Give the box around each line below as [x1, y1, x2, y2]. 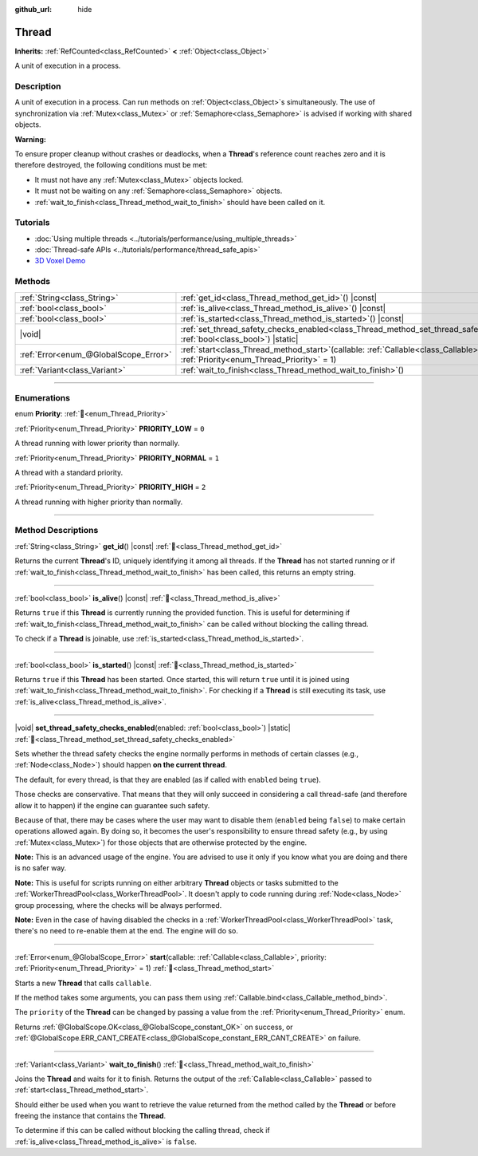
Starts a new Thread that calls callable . [14, 978, 151, 988]
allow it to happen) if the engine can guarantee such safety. [14, 800, 210, 810]
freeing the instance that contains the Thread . [14, 1111, 167, 1121]
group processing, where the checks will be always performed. [14, 900, 222, 909]
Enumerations [14, 393, 71, 403]
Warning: [14, 134, 47, 144]
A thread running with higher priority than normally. [14, 497, 183, 507]
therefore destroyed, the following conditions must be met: [14, 160, 208, 170]
